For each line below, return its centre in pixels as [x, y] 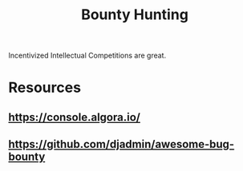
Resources [45, 87]
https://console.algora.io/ [74, 117]
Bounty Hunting [135, 15]
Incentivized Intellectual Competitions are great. [87, 56]
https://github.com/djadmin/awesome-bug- [121, 144]
